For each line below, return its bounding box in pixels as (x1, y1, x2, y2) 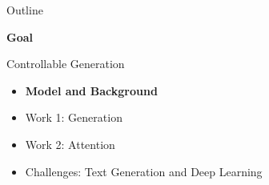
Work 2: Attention (25, 135, 115, 152)
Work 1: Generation (25, 109, 122, 126)
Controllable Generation (6, 55, 125, 72)
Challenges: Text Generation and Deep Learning (25, 163, 263, 179)
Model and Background (25, 82, 158, 99)
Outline (6, 2, 43, 18)
